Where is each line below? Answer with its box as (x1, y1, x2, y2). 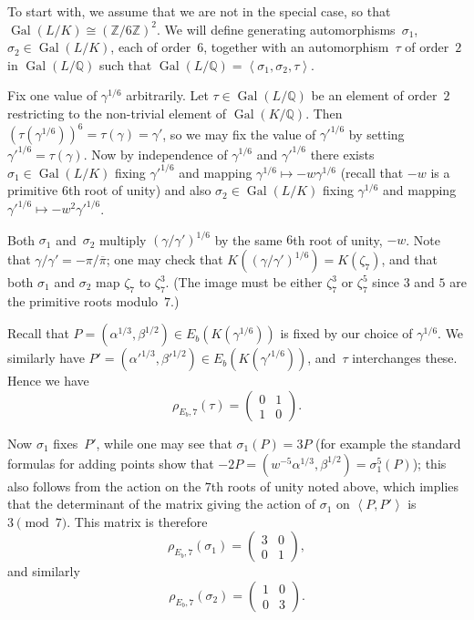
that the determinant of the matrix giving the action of (7, 494, 316, 513)
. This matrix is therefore (67, 511, 208, 531)
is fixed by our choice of (280, 324, 413, 343)
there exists (310, 144, 375, 163)
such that (99, 55, 152, 74)
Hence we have (7, 371, 89, 390)
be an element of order (311, 86, 438, 105)
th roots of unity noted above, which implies (211, 476, 459, 495)
